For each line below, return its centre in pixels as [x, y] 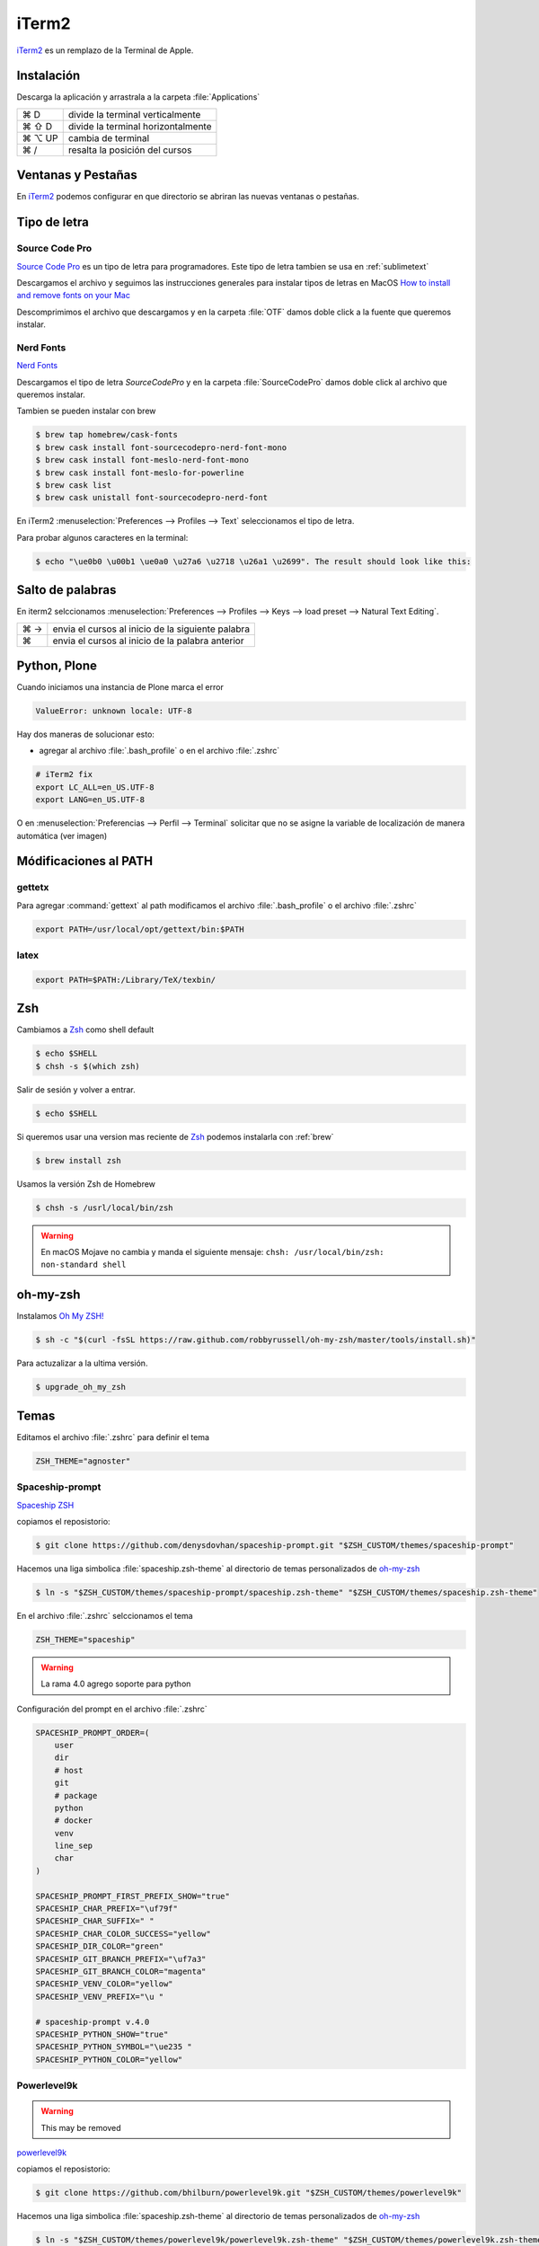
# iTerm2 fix [64, 774]
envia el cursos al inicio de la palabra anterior [148, 641]
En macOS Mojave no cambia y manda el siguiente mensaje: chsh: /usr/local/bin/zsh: [213, 1252]
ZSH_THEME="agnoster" [83, 1461]
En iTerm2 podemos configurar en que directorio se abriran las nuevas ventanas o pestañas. [188, 197]
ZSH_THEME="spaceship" [85, 1639]
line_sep [74, 1846]
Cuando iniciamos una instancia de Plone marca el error [120, 687]
